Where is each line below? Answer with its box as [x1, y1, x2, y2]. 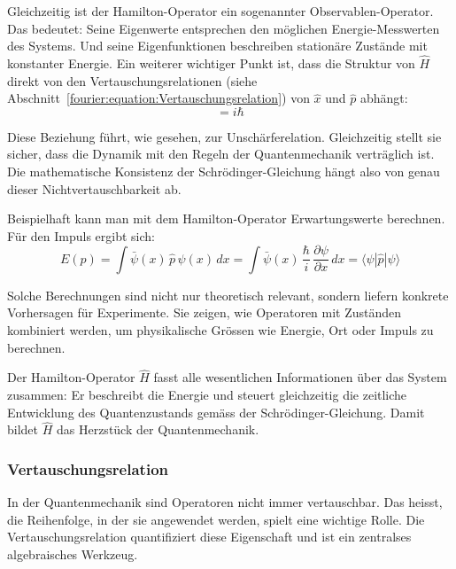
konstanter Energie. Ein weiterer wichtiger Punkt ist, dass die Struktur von [7, 54, 415, 72]
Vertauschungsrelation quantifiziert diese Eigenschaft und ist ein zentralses [7, 527, 412, 546]
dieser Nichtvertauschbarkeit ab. [7, 179, 182, 198]
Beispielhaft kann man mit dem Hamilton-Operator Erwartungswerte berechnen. [7, 209, 445, 228]
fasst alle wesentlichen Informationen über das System [153, 368, 447, 386]
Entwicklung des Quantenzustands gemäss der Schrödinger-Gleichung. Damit [7, 402, 425, 421]
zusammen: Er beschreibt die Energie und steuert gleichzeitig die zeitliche [7, 386, 407, 403]
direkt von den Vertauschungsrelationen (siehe [7, 71, 258, 90]
